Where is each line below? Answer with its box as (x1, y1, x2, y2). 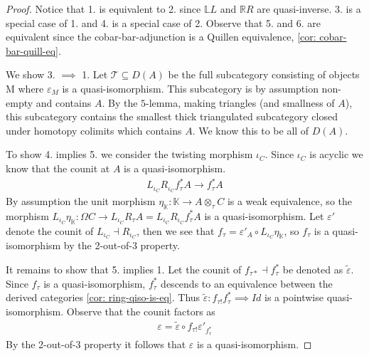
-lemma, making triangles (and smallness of (146, 95, 335, 110)
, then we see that (137, 223, 215, 238)
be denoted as (282, 262, 343, 277)
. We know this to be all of (192, 122, 309, 137)
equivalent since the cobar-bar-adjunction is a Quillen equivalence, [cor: (6, 29, 316, 44)
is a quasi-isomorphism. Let (204, 208, 324, 223)
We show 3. (6, 67, 55, 82)
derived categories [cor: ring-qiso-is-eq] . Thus (6, 290, 200, 305)
